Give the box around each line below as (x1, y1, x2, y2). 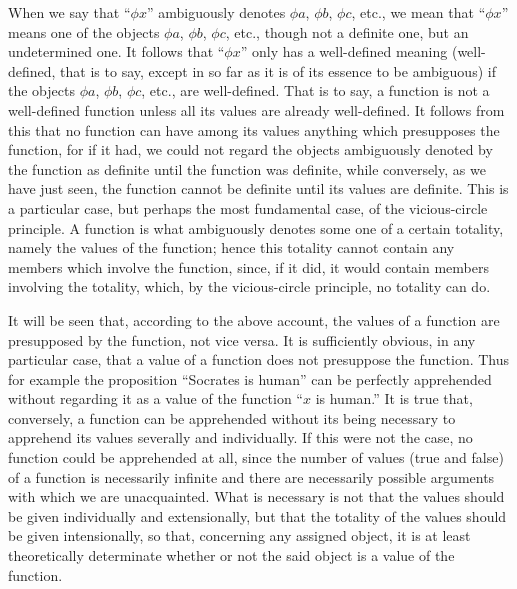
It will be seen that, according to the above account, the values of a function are (8, 309, 500, 330)
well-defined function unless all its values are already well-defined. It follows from (8, 99, 505, 120)
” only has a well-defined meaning (240, 41, 448, 62)
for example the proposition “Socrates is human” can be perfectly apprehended (8, 368, 492, 389)
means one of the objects (8, 21, 160, 42)
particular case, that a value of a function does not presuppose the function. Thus (8, 349, 510, 370)
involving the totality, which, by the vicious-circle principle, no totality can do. (8, 276, 491, 297)
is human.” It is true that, (315, 388, 473, 409)
